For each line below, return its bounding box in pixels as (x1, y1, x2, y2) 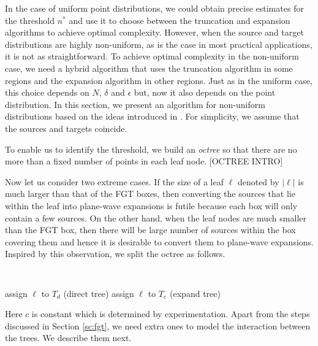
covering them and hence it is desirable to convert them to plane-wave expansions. (5, 235, 314, 248)
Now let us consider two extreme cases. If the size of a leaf (5, 175, 224, 188)
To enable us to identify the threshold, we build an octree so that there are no (5, 142, 297, 155)
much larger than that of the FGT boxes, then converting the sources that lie (5, 187, 295, 200)
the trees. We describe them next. (5, 331, 132, 344)
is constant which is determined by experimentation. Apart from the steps (31, 307, 310, 320)
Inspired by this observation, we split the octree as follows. (5, 247, 225, 260)
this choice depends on (5, 86, 89, 99)
